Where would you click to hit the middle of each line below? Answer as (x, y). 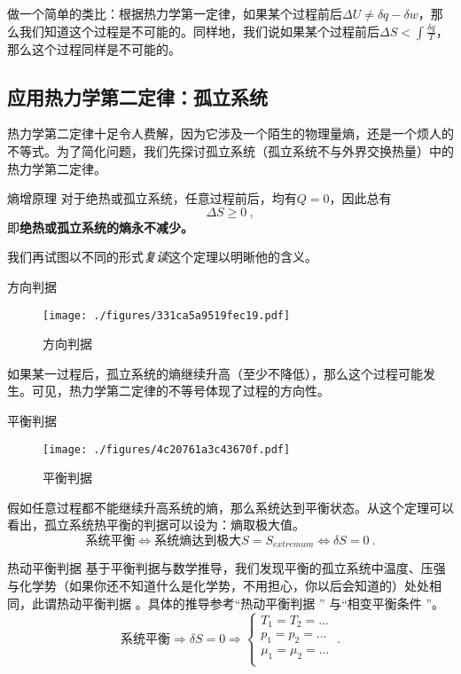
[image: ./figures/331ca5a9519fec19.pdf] (167, 315)
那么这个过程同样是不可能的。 (94, 48)
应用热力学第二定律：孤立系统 (137, 96)
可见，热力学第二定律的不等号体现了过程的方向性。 (180, 391)
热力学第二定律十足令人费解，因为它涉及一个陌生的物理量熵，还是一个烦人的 (230, 133)
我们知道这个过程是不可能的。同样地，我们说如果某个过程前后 (199, 31)
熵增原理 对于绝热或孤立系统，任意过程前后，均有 (152, 198)
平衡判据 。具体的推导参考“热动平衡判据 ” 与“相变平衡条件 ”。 (263, 603)
